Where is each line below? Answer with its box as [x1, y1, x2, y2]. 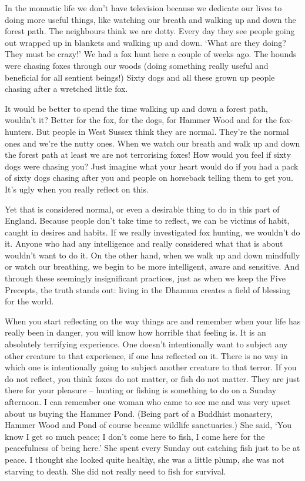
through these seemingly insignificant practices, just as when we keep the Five [5, 272, 286, 284]
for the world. [5, 295, 54, 307]
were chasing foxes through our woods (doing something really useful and [5, 59, 269, 71]
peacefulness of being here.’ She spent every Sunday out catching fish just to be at [5, 442, 300, 454]
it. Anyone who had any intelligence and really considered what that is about [5, 237, 283, 250]
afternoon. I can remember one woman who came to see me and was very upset [5, 396, 291, 407]
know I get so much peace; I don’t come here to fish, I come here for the [5, 430, 265, 442]
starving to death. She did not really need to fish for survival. [5, 465, 226, 477]
